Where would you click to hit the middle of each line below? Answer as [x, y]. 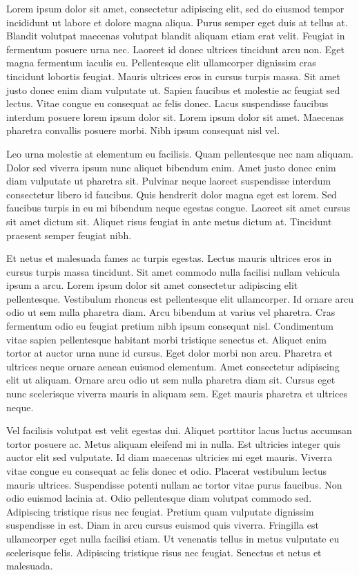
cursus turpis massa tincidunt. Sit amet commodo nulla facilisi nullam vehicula [173, 271]
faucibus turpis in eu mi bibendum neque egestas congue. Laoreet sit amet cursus [178, 208]
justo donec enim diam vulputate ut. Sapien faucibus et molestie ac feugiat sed [173, 89]
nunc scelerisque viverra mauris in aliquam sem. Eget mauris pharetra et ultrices [177, 394]
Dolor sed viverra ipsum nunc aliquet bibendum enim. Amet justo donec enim [171, 167]
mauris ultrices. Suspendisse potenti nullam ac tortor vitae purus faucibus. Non [174, 484]
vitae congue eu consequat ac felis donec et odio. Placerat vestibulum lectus [167, 471]
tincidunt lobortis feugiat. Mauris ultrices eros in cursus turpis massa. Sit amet [173, 76]
